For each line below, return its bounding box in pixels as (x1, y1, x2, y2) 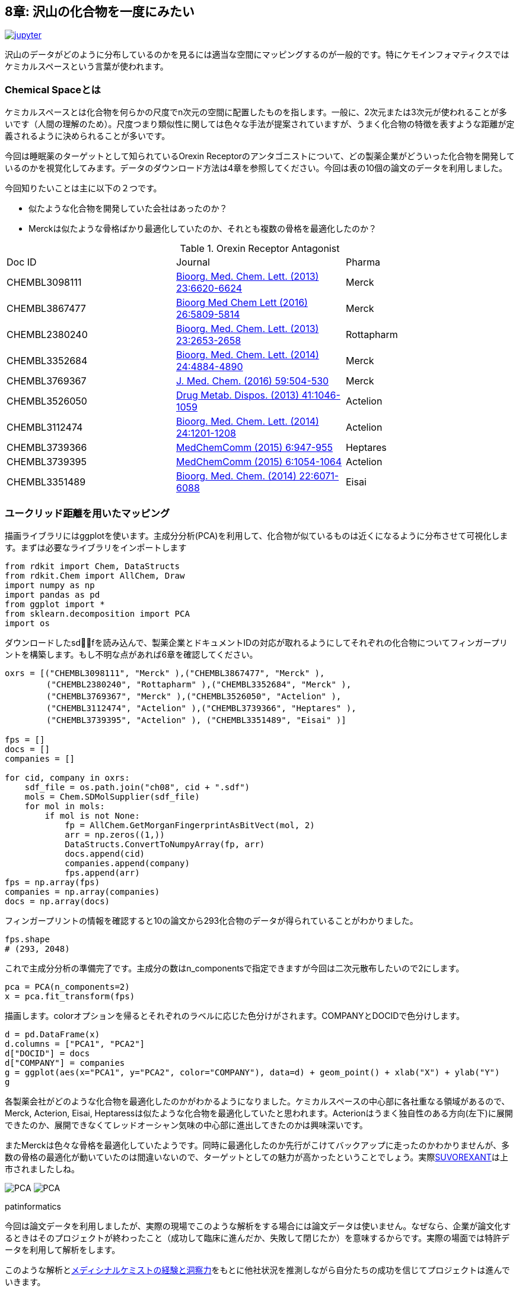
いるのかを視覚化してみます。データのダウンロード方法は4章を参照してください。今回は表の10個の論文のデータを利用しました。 (5, 163, 507, 173)
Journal (176, 256, 210, 269)
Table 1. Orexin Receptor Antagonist (180, 242, 340, 255)
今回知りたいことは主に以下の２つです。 (5, 183, 162, 194)
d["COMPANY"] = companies (5, 1058, 125, 1068)
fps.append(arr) (65, 867, 140, 877)
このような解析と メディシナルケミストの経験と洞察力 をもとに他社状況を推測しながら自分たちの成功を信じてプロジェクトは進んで (5, 1264, 510, 1275)
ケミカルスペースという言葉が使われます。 (5, 61, 168, 72)
